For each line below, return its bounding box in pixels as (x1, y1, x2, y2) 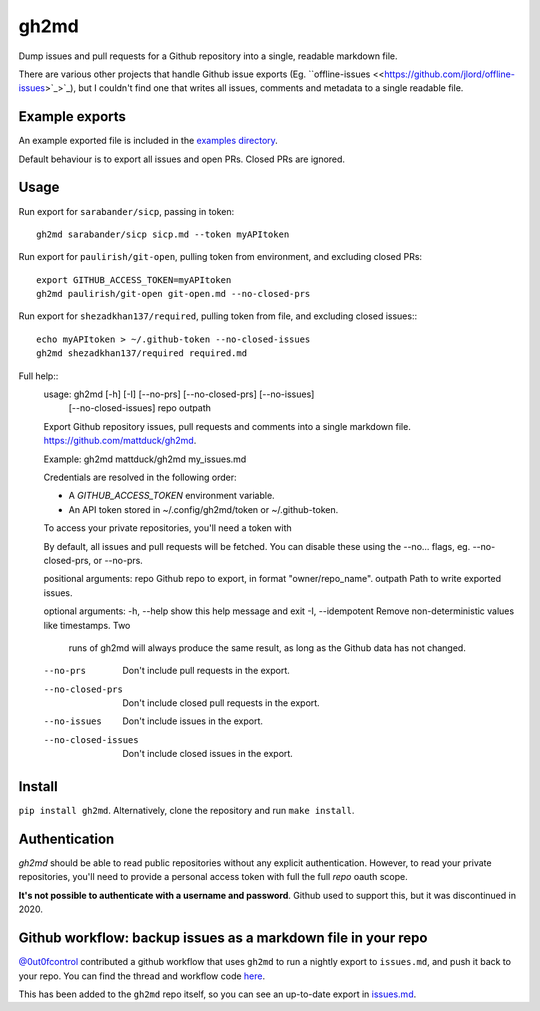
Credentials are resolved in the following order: (43, 471, 237, 483)
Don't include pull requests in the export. (122, 665, 290, 677)
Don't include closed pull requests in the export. (122, 697, 320, 709)
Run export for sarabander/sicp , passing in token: (18, 205, 235, 217)
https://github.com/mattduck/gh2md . (43, 435, 197, 447)
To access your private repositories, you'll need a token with (43, 522, 292, 534)
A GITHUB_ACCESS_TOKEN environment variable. (68, 490, 275, 502)
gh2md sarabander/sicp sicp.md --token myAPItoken (36, 228, 290, 240)
